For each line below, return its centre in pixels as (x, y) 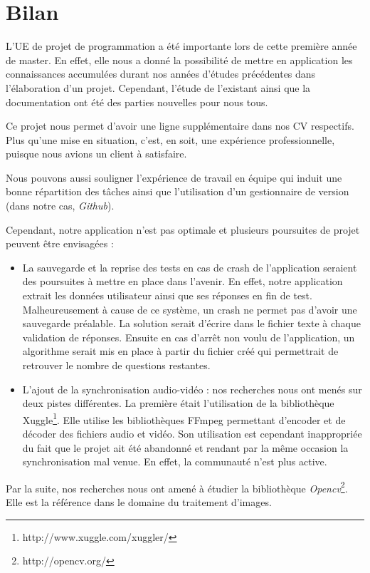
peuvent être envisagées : (60, 243)
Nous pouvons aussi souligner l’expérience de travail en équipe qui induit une (174, 177)
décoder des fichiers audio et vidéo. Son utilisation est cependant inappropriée (192, 434)
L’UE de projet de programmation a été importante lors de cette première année (181, 46)
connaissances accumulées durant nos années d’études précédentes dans (161, 74)
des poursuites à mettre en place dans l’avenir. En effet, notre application (183, 281)
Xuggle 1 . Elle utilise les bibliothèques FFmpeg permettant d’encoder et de (184, 418)
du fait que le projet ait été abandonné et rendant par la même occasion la (185, 447)
